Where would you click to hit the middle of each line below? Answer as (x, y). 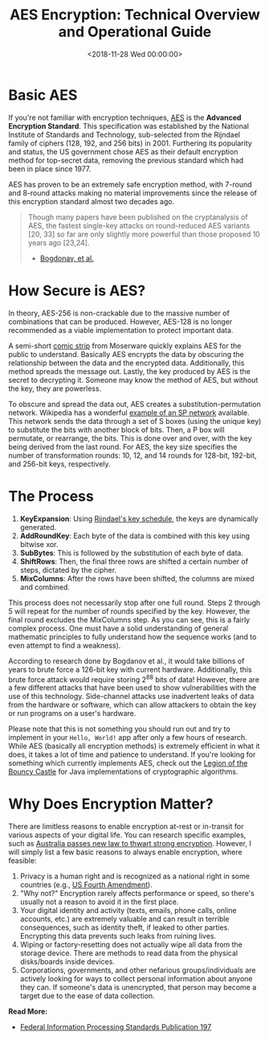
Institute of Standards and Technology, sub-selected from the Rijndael (124, 134)
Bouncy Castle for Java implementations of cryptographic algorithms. (123, 772)
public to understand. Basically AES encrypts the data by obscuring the (126, 354)
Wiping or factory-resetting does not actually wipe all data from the (131, 945)
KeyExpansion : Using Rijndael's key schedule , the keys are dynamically (139, 518)
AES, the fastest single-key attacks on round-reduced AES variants (139, 225)
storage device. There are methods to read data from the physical (129, 953)
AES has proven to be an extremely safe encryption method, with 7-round (130, 184)
